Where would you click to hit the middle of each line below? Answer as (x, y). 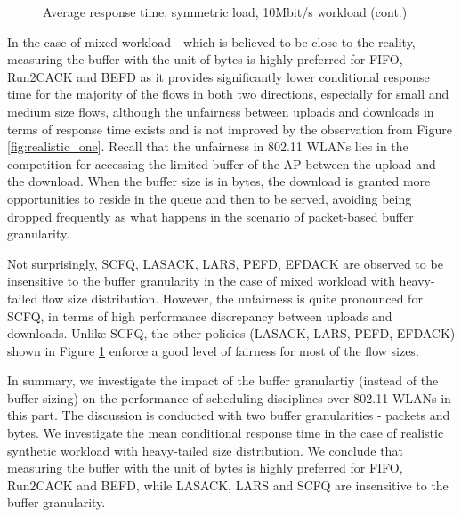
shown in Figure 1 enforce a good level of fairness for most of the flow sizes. (213, 350)
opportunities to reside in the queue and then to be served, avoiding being (210, 198)
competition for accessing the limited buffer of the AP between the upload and (222, 163)
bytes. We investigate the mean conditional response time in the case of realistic (226, 433)
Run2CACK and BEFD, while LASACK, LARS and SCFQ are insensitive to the (228, 485)
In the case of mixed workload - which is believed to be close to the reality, (211, 41)
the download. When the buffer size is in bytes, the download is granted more (219, 181)
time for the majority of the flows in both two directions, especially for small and (228, 94)
